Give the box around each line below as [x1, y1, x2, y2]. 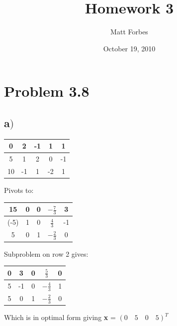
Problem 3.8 [4, 81, 89, 101]
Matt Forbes [110, 26, 148, 37]
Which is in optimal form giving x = [4, 312, 116, 323]
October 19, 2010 [103, 43, 156, 53]
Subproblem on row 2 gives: [4, 248, 88, 259]
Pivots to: [4, 184, 34, 195]
